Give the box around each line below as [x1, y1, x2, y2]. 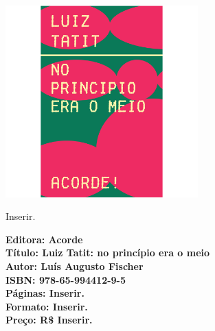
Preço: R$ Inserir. [5, 312, 93, 327]
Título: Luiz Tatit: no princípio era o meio [5, 245, 210, 260]
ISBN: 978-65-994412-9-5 [5, 272, 126, 286]
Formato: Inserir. [5, 299, 88, 313]
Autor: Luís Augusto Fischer [5, 259, 144, 273]
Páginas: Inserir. [5, 286, 84, 300]
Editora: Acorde [5, 232, 83, 246]
